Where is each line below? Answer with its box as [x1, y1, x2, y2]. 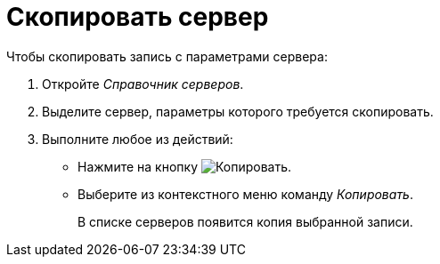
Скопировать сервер [6, 2, 269, 32]
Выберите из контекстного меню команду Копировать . [77, 186, 413, 202]
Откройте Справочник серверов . [42, 76, 244, 92]
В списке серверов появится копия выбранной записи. [77, 213, 413, 229]
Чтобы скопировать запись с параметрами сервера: [6, 48, 328, 64]
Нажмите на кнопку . [77, 158, 292, 174]
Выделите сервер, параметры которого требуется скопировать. [42, 103, 434, 119]
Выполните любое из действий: [42, 131, 233, 147]
